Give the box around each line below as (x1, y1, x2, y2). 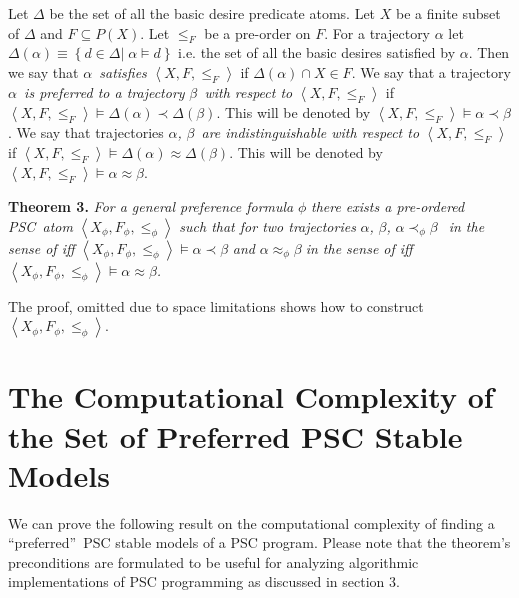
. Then (468, 42, 510, 63)
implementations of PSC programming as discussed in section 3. (8, 571, 400, 592)
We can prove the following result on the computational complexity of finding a (8, 512, 495, 533)
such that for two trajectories (179, 215, 356, 236)
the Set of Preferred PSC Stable (8, 415, 463, 456)
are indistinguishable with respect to (201, 121, 420, 142)
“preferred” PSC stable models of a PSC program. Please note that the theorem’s (8, 532, 511, 553)
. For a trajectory (324, 22, 431, 43)
